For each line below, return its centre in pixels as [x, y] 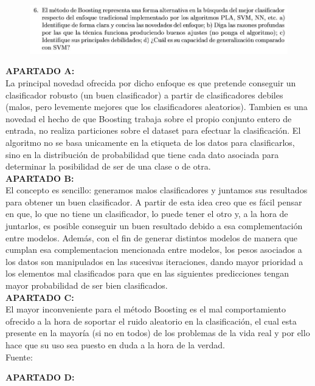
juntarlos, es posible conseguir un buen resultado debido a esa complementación [154, 226]
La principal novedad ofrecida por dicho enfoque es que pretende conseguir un [151, 82]
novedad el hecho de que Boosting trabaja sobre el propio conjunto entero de [149, 118]
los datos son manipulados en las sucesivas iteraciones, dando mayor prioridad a [154, 261]
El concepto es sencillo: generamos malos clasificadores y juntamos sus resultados [157, 190]
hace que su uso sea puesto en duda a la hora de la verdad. [115, 345]
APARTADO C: [40, 297]
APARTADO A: [40, 71]
